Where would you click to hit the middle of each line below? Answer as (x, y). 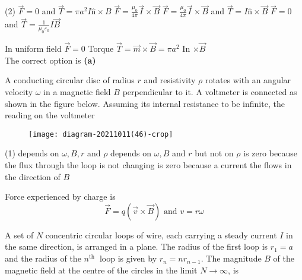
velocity (19, 92)
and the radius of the (43, 258)
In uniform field (33, 48)
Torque (101, 48)
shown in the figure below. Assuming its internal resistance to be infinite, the (145, 103)
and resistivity (170, 80)
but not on (214, 153)
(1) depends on (32, 153)
